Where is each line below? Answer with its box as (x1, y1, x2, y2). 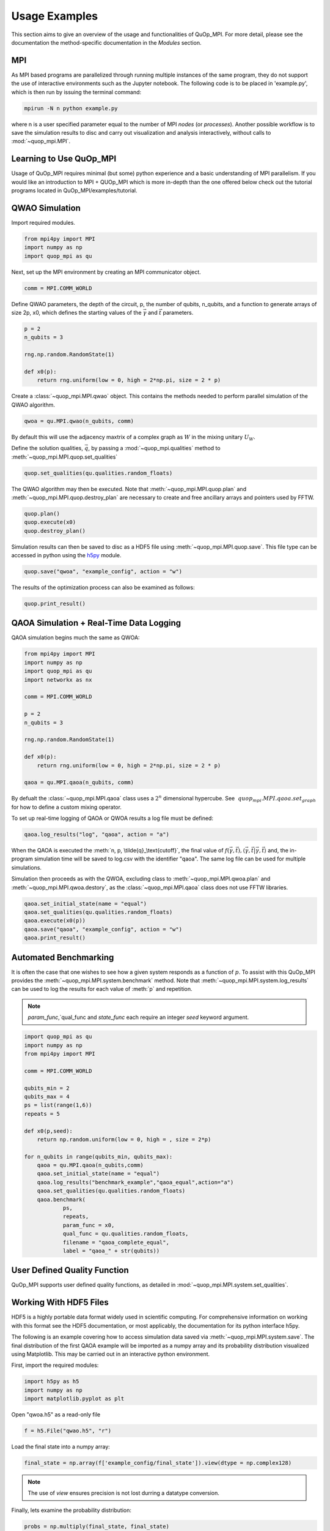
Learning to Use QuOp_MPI (11, 154, 117, 164)
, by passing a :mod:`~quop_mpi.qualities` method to (87, 445, 221, 452)
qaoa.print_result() (24, 935, 86, 941)
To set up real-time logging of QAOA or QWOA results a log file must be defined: (11, 814, 214, 822)
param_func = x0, (62, 1222, 115, 1228)
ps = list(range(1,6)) (24, 1102, 92, 1108)
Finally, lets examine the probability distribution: (11, 1507, 131, 1514)
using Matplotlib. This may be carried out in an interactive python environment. (11, 1350, 210, 1358)
